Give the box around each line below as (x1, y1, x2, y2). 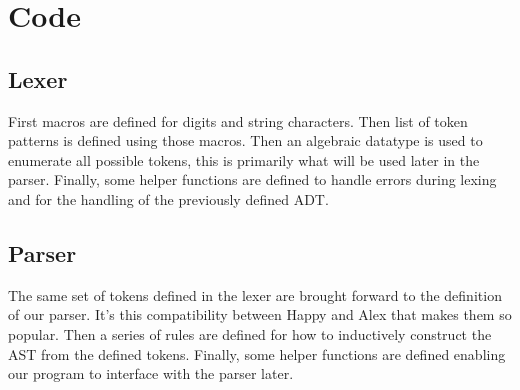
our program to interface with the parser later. (8, 363, 294, 384)
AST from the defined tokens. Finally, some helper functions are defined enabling (8, 343, 506, 364)
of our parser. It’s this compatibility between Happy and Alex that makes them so (8, 304, 512, 325)
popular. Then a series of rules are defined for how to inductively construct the (8, 323, 492, 344)
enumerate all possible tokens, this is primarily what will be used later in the (8, 149, 480, 170)
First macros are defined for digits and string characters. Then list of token (8, 110, 468, 131)
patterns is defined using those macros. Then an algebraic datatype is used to (8, 130, 483, 151)
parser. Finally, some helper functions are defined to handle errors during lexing (8, 169, 497, 190)
